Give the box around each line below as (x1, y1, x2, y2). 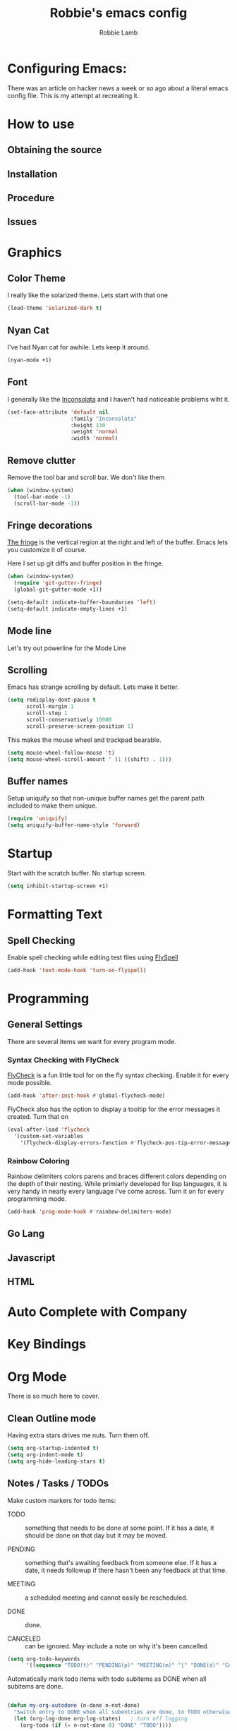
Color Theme (7, 272, 66, 284)
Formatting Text (7, 906, 103, 923)
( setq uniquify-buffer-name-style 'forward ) (7, 822, 140, 829)
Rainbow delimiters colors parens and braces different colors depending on (7, 1172, 227, 1180)
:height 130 (70, 421, 106, 429)
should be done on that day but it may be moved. (25, 1531, 168, 1540)
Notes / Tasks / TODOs (7, 1478, 109, 1490)
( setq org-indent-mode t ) (7, 1451, 83, 1459)
